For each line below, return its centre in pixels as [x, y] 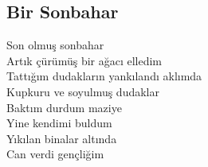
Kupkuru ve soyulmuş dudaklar [83, 91]
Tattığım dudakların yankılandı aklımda [104, 76]
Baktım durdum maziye [64, 107]
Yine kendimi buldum [59, 123]
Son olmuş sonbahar [55, 45]
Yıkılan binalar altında [62, 138]
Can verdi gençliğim [55, 154]
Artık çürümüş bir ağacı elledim [84, 60]
